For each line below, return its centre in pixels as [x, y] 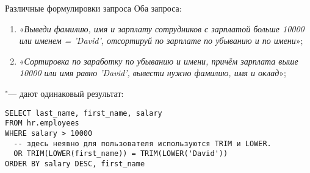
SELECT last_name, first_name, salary [84, 113]
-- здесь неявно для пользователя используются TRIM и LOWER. [142, 143]
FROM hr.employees [42, 123]
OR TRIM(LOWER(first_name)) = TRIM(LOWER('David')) [121, 154]
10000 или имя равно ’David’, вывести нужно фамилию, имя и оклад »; [153, 73]
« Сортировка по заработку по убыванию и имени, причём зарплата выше [159, 61]
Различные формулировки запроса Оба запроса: [93, 8]
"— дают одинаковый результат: [64, 93]
